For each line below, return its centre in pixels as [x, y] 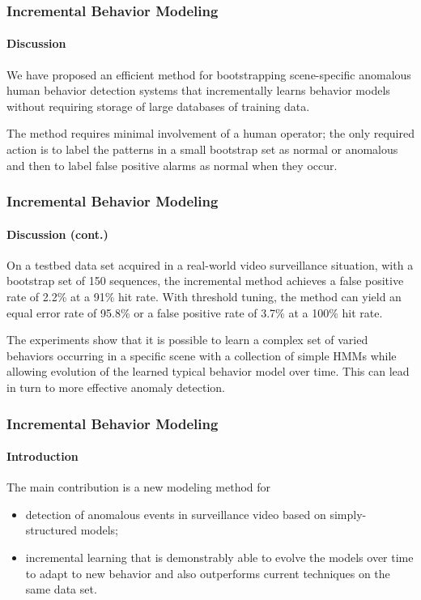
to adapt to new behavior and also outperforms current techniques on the [208, 573]
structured [51, 530]
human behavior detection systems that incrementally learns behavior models [198, 90]
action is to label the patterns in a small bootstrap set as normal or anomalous [202, 149]
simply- [348, 514]
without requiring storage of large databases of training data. [158, 106]
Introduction [43, 456]
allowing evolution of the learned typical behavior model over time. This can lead [208, 371]
